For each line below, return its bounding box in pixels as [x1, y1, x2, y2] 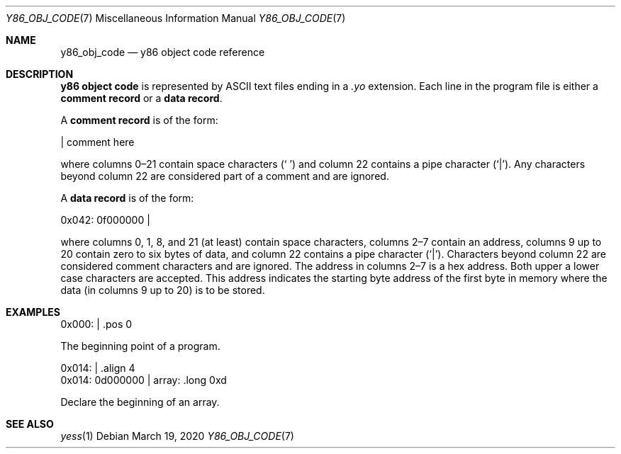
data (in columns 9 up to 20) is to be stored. [60, 284, 265, 296]
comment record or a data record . [60, 92, 223, 104]
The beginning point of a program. [60, 340, 220, 352]
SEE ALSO [6, 418, 54, 430]
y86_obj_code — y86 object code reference [60, 46, 265, 58]
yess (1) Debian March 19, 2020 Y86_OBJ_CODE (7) [60, 430, 294, 442]
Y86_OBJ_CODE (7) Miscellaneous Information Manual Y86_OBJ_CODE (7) [6, 12, 346, 24]
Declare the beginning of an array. [60, 396, 220, 408]
